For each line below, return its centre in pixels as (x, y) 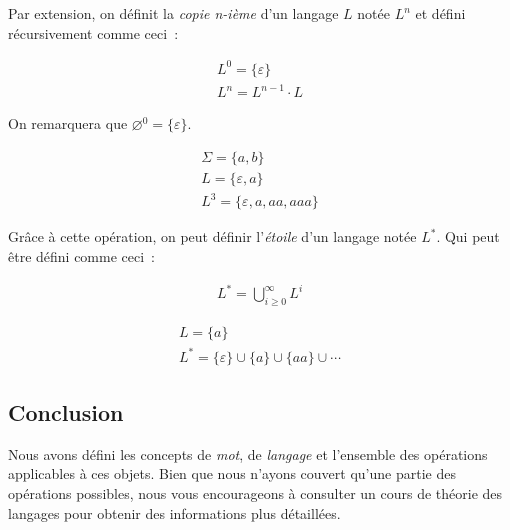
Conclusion (66, 411)
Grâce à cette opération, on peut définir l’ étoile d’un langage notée (212, 236)
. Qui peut (468, 236)
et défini (440, 13)
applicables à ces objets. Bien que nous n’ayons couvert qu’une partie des (232, 473)
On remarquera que (68, 123)
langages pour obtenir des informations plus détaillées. (174, 512)
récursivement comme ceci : (93, 32)
